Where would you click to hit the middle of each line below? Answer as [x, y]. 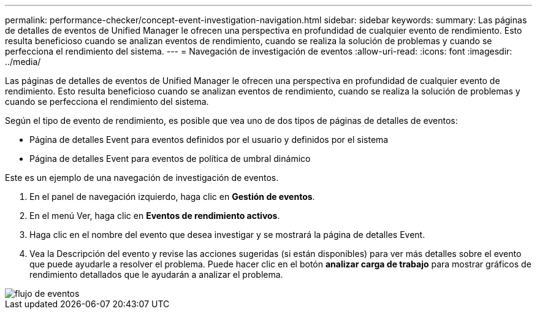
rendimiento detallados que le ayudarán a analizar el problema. [156, 274]
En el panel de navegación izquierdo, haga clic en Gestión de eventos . [172, 197]
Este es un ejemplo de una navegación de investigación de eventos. [142, 178]
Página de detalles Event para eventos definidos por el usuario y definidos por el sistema [209, 140]
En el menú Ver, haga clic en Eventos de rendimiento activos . [155, 216]
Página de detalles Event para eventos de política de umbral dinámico [170, 159]
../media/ [23, 62]
